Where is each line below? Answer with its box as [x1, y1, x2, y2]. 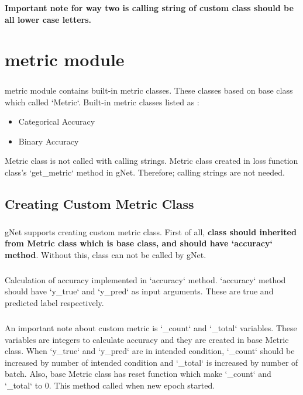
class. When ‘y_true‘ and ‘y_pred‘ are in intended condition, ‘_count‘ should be [5, 345, 295, 357]
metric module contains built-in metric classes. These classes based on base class [5, 84, 293, 96]
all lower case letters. [5, 13, 92, 25]
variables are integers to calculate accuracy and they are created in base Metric [5, 333, 289, 345]
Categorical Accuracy [18, 115, 95, 128]
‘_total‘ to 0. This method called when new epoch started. [5, 379, 215, 391]
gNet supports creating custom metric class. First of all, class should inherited [5, 225, 297, 238]
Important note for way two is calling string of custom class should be [5, 2, 294, 13]
